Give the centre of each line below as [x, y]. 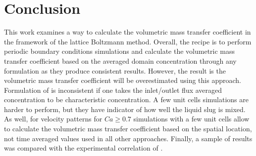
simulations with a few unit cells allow [191, 119]
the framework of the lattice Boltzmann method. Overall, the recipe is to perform [128, 41]
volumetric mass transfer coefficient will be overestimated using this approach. [123, 80]
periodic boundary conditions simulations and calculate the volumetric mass [120, 51]
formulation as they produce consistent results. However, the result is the [115, 70]
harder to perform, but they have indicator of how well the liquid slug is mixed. [125, 109]
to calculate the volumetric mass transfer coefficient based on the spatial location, [128, 129]
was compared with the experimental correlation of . [83, 148]
